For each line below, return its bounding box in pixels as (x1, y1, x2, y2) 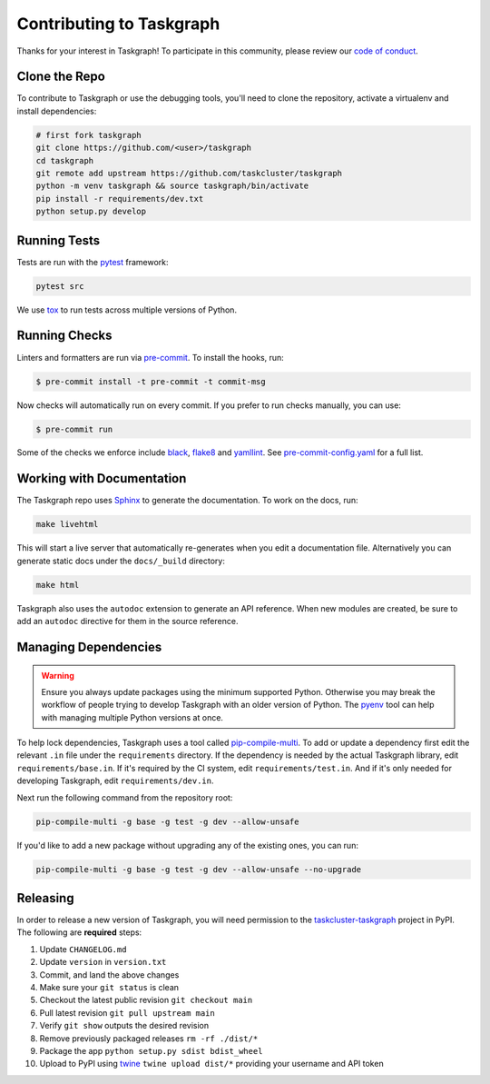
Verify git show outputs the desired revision (39, 1020, 209, 1031)
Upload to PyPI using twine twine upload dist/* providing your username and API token (39, 1059, 385, 1069)
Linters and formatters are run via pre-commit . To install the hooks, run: (16, 352, 285, 363)
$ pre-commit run (35, 423, 113, 434)
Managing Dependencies (16, 639, 162, 654)
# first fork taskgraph (35, 130, 142, 140)
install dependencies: (16, 105, 97, 116)
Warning (41, 670, 74, 681)
